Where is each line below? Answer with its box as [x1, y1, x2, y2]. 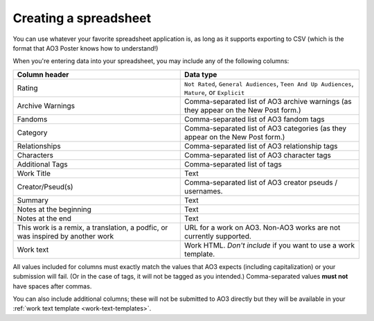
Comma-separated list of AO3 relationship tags [184, 141, 338, 150]
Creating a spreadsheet [12, 10, 152, 26]
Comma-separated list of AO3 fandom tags [184, 114, 325, 124]
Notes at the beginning [17, 205, 91, 214]
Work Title [17, 168, 51, 178]
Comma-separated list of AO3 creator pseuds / [184, 177, 338, 187]
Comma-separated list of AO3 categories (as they [184, 123, 347, 133]
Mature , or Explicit [184, 87, 245, 97]
